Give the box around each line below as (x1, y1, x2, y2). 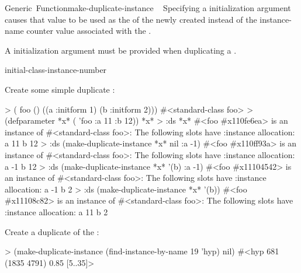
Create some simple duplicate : (5, 83, 115, 95)
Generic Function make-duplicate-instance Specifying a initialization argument (5, 2, 291, 13)
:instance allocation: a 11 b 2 (5, 205, 108, 218)
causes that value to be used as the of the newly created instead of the (5, 13, 257, 25)
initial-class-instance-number (5, 64, 107, 76)
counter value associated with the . (26, 24, 151, 37)
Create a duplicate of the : (5, 225, 99, 237)
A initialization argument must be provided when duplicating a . (5, 44, 237, 56)
